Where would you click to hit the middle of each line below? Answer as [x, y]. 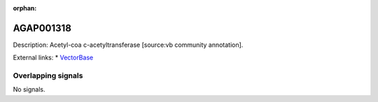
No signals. [29, 89]
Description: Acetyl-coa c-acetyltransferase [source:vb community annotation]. [128, 45]
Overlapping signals [48, 75]
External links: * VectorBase [53, 58]
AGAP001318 [42, 28]
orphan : [25, 8]
